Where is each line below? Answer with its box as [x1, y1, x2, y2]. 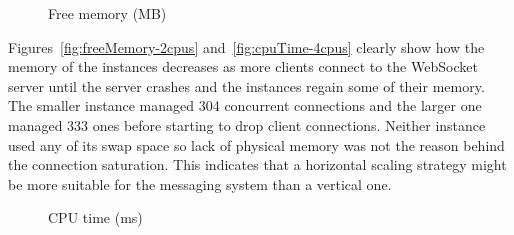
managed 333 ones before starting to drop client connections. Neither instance [8, 114, 486, 135]
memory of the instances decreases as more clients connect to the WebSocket [8, 56, 478, 77]
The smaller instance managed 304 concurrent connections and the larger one [8, 95, 482, 116]
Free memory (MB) [48, 3, 167, 23]
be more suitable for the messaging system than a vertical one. [8, 173, 392, 194]
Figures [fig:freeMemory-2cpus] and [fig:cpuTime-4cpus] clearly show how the [8, 36, 485, 57]
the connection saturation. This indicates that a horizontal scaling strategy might [8, 154, 507, 175]
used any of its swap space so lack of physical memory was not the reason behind [8, 134, 505, 155]
